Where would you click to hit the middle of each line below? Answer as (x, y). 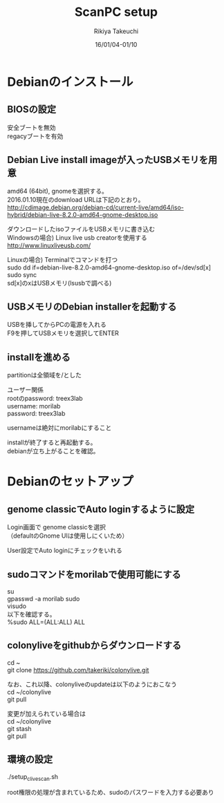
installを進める (39, 357)
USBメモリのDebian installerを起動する (92, 306)
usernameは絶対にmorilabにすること (59, 428)
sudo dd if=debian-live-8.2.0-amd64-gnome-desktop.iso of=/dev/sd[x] (109, 267)
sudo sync (22, 274)
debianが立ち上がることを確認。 (53, 451)
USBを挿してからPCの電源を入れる (57, 325)
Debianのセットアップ (70, 482)
